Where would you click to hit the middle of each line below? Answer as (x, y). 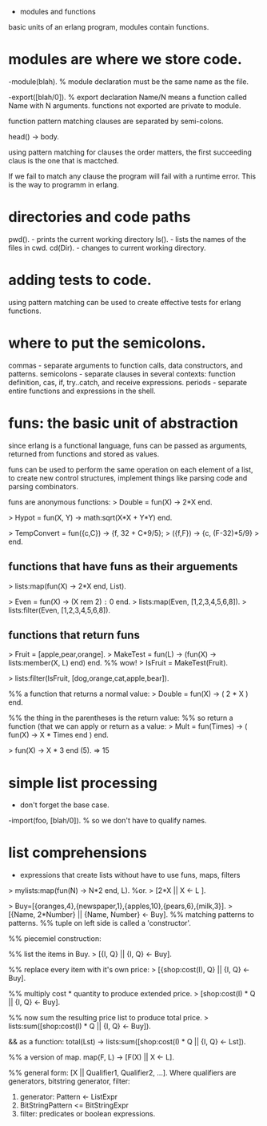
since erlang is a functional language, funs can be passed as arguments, (128, 445)
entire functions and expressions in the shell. (82, 391)
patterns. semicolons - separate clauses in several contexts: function (122, 374)
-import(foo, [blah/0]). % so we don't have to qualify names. (108, 821)
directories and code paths (100, 217)
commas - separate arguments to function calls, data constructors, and (126, 365)
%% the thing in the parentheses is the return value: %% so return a (121, 718)
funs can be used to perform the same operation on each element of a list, (131, 469)
